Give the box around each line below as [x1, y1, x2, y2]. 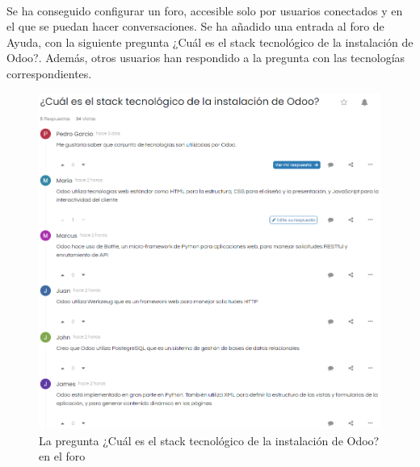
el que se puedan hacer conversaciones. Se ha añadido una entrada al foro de [6, 18, 384, 35]
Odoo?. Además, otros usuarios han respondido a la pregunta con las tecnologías [6, 49, 405, 66]
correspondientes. [6, 65, 92, 81]
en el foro [39, 448, 86, 465]
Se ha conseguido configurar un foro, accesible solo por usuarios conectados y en [6, 2, 403, 19]
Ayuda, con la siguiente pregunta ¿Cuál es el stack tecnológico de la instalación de [6, 33, 414, 50]
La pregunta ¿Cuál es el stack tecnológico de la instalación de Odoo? [39, 432, 380, 448]
